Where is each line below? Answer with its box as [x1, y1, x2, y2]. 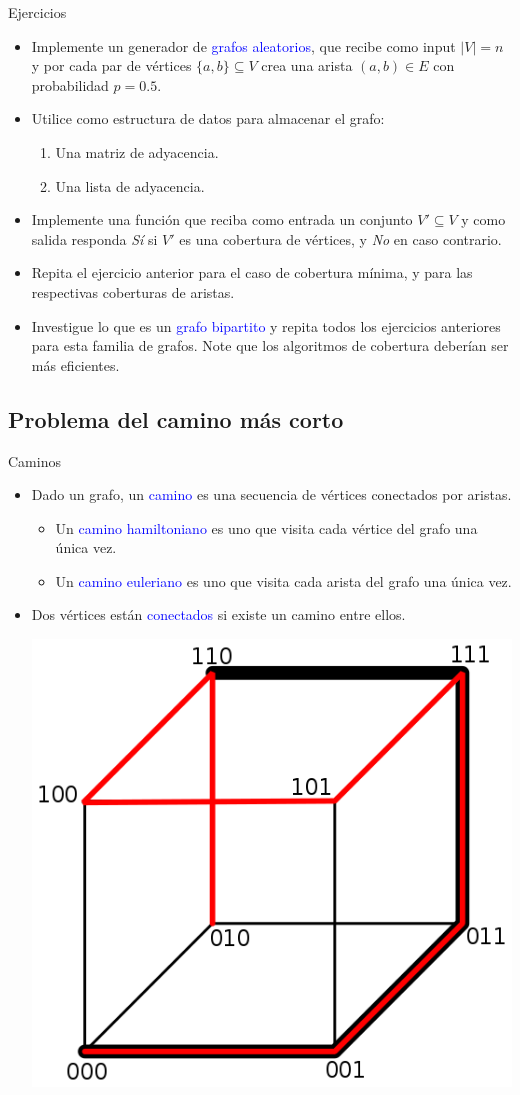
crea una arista [261, 55, 353, 76]
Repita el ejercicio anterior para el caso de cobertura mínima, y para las [31, 262, 473, 283]
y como [461, 209, 506, 230]
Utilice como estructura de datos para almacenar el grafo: [31, 108, 385, 129]
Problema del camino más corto [8, 403, 344, 434]
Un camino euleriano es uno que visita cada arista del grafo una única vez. [55, 570, 512, 591]
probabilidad [31, 74, 109, 95]
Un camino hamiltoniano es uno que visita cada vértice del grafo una [55, 517, 478, 538]
